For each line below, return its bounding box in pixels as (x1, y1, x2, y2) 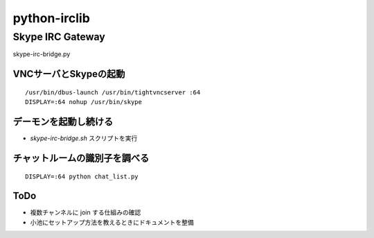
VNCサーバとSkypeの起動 (12, 68, 125, 80)
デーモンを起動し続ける (12, 116, 114, 128)
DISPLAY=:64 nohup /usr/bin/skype (25, 98, 142, 106)
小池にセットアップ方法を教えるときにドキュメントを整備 (30, 218, 194, 226)
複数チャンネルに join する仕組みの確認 (30, 208, 141, 216)
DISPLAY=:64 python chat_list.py (25, 172, 139, 180)
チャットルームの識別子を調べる (12, 152, 150, 164)
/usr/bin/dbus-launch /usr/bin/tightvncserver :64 (25, 88, 201, 96)
